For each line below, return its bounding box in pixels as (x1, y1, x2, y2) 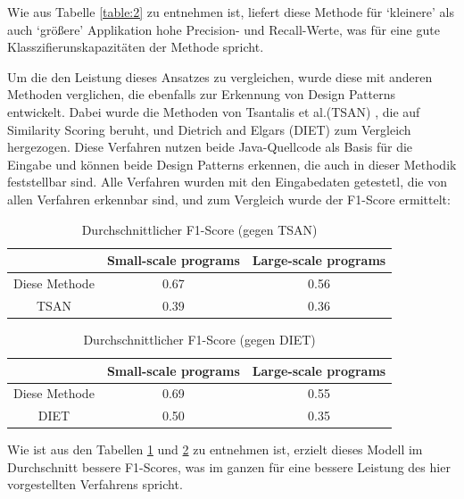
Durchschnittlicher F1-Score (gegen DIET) (83, 329, 316, 348)
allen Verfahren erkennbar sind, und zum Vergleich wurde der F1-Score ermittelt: (7, 189, 451, 208)
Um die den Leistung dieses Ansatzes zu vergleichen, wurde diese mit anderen (7, 67, 433, 86)
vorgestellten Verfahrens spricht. (7, 475, 183, 494)
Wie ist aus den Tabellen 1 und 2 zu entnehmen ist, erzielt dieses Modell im (7, 440, 423, 459)
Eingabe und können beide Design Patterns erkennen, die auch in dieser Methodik (7, 154, 457, 173)
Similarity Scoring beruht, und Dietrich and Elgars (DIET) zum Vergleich (7, 120, 411, 138)
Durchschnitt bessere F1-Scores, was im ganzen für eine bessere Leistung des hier (7, 457, 451, 476)
